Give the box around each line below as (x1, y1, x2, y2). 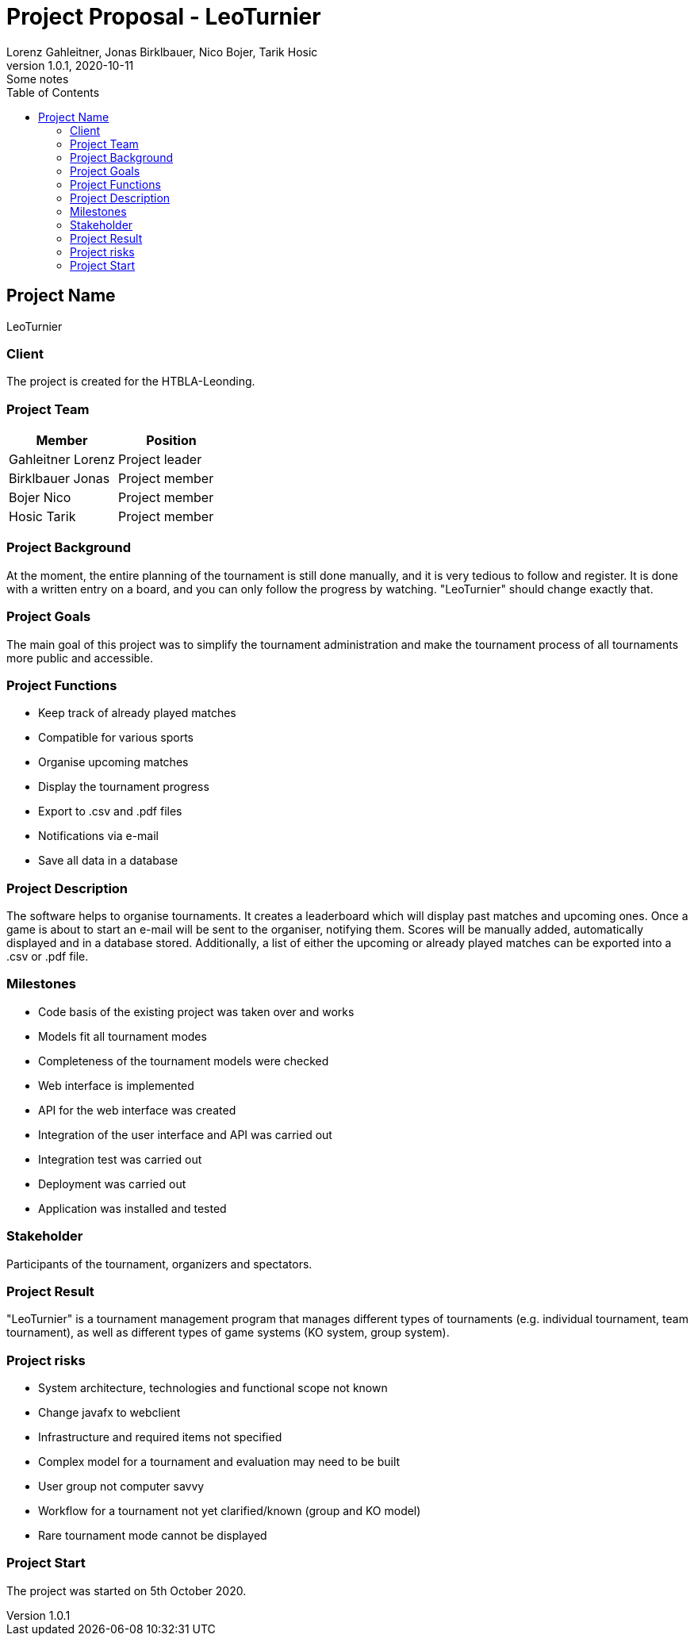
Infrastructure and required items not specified (38, 1430, 282, 1444)
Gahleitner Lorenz (9, 451, 116, 468)
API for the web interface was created (38, 1103, 236, 1117)
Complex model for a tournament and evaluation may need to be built (38, 1455, 401, 1469)
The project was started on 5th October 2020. (6, 1583, 247, 1598)
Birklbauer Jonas (9, 470, 110, 487)
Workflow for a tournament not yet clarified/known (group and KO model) (38, 1504, 421, 1518)
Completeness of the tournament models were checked (38, 1053, 329, 1068)
